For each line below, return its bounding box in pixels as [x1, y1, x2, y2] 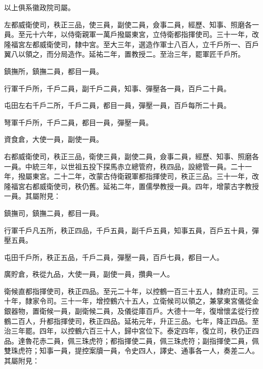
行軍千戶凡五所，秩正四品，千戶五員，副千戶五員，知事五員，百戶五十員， [4, 225, 252, 235]
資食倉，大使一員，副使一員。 [4, 134, 103, 144]
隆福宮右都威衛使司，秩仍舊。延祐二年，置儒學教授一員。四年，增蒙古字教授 [4, 180, 259, 191]
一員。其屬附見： [4, 191, 61, 201]
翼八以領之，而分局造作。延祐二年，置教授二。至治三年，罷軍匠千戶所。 [4, 49, 245, 59]
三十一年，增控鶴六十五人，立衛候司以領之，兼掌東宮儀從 [60, 296, 252, 306]
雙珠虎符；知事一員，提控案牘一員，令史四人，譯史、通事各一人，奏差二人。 [4, 345, 259, 356]
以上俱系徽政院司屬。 [4, 2, 75, 12]
